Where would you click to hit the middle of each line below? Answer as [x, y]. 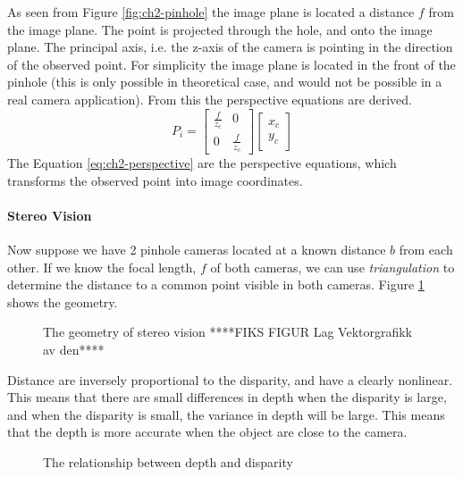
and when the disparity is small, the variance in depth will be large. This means [226, 414]
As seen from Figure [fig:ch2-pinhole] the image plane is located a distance [211, 12]
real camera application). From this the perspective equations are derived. [210, 99]
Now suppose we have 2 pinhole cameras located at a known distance [197, 250]
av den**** [74, 350]
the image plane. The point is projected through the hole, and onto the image [220, 29]
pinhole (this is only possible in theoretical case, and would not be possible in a [225, 82]
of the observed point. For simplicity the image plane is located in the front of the [231, 64]
